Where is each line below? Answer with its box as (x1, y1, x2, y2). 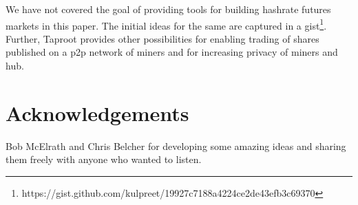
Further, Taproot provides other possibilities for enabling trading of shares (6, 31, 319, 45)
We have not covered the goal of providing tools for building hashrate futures (6, 2, 331, 16)
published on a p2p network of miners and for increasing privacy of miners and (6, 45, 338, 59)
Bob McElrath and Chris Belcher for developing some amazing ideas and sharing (6, 138, 346, 153)
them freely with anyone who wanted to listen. (6, 152, 202, 166)
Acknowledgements (6, 98, 189, 127)
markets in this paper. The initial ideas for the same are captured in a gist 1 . (6, 16, 327, 32)
